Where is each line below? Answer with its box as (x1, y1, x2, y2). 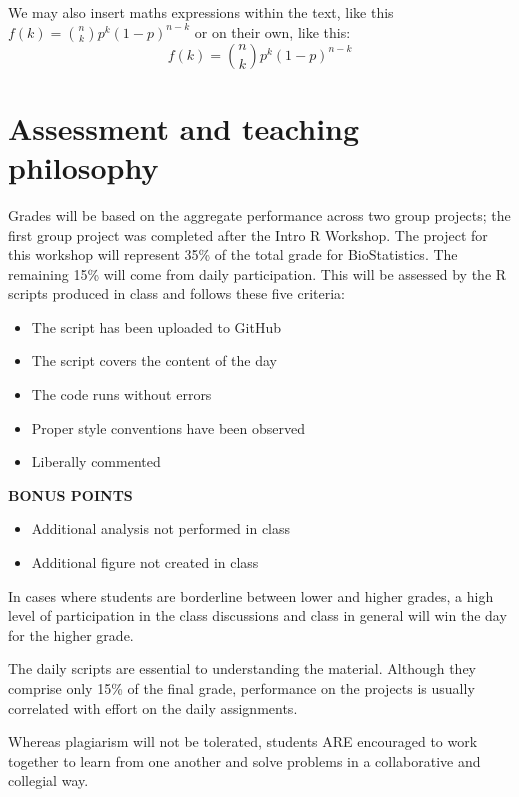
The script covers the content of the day (31, 350, 277, 371)
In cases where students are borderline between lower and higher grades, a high (8, 585, 494, 606)
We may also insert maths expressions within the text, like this (8, 2, 394, 22)
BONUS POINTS (8, 484, 133, 505)
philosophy (8, 146, 159, 187)
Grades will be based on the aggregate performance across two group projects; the (8, 204, 511, 225)
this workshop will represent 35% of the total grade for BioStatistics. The (8, 244, 458, 265)
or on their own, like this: (194, 21, 351, 42)
